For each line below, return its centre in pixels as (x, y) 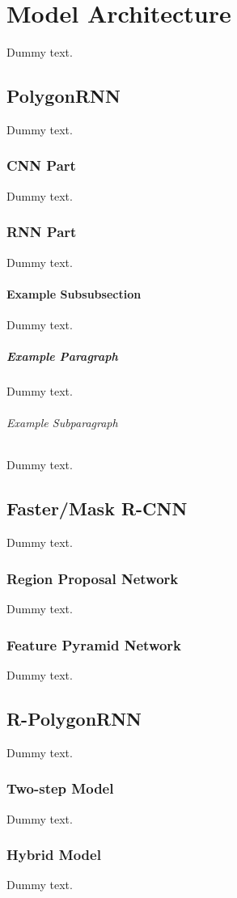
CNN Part (41, 165)
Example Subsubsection (74, 293)
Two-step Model (60, 788)
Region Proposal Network (93, 578)
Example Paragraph (62, 356)
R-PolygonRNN (74, 718)
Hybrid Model (54, 855)
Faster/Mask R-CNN (97, 508)
